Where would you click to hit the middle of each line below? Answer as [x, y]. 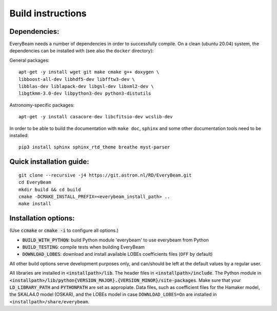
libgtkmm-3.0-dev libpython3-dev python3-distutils [85, 94]
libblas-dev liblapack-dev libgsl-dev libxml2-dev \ [86, 86]
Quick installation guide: [49, 162]
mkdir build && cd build [50, 190]
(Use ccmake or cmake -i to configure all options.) [64, 231]
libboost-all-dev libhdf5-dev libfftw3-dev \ [77, 79]
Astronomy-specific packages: [42, 105]
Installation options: [42, 218]
